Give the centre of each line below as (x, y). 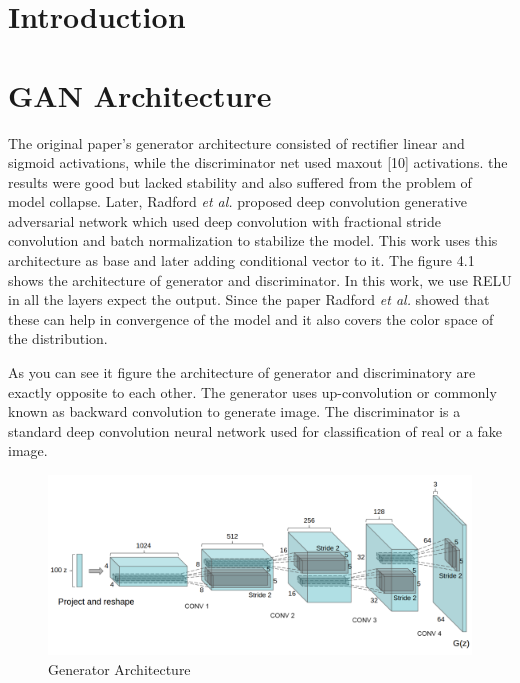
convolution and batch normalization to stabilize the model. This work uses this (253, 240)
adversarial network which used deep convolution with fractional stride (224, 220)
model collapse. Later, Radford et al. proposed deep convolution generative (237, 201)
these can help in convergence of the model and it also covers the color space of (251, 318)
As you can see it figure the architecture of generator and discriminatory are (242, 372)
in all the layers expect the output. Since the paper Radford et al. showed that (249, 299)
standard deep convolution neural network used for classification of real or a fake (255, 430)
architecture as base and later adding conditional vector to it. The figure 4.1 (241, 260)
